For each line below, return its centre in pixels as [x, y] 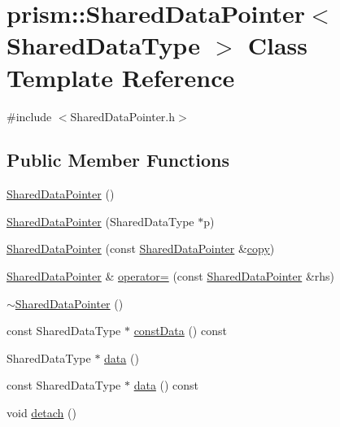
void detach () [41, 413]
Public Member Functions [118, 160]
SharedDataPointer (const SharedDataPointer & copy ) [141, 248]
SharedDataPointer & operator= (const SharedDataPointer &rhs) [171, 276]
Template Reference [121, 77]
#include [29, 116]
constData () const [180, 331]
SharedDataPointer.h [123, 116]
